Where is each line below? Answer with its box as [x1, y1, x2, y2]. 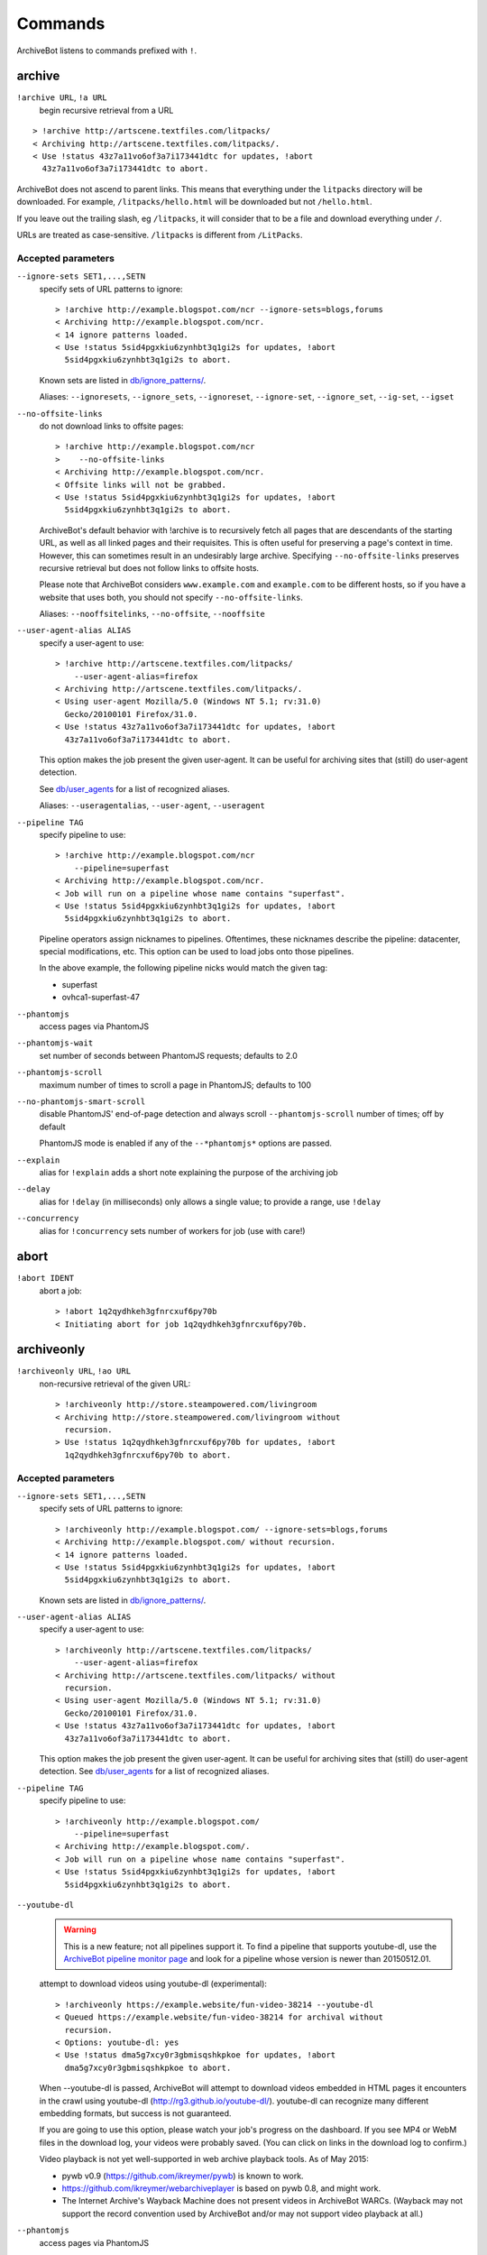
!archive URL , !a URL [16, 92, 107, 103]
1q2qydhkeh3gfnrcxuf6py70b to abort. [64, 1450, 232, 1460]
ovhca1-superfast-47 [61, 992, 140, 1003]
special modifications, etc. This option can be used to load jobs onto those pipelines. [39, 946, 354, 957]
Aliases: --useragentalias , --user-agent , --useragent [39, 800, 265, 811]
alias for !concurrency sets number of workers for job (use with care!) [39, 1225, 306, 1236]
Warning [63, 1924, 96, 1935]
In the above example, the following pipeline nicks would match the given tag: [39, 962, 328, 973]
